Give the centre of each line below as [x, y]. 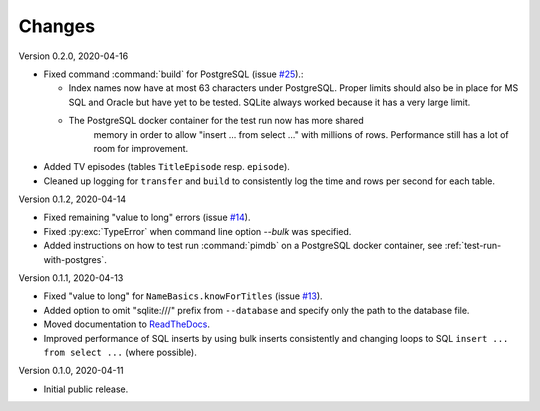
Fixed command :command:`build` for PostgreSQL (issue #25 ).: [173, 74]
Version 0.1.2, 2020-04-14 [72, 199]
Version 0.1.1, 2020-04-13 [71, 278]
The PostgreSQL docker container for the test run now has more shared [216, 121]
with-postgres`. [75, 259]
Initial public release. [86, 389]
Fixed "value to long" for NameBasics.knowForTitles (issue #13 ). [183, 296]
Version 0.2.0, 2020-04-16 [73, 56]
